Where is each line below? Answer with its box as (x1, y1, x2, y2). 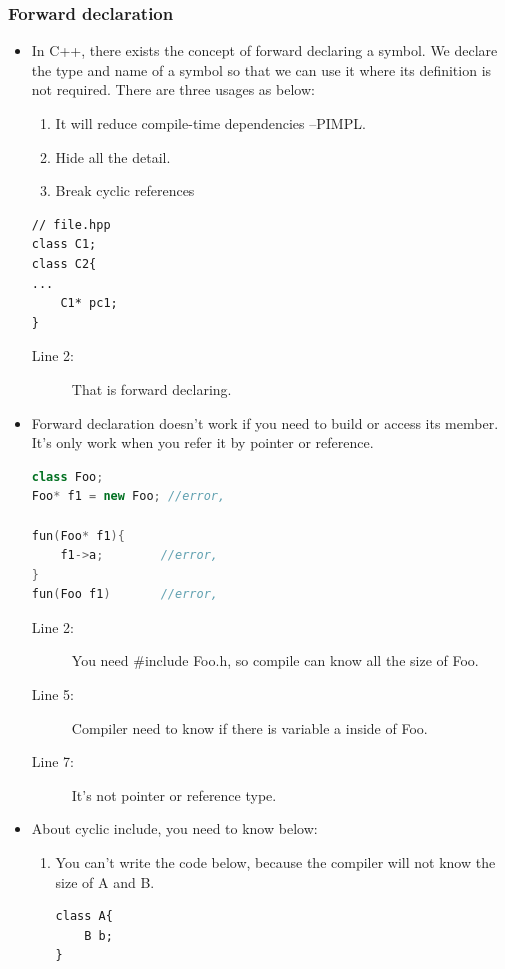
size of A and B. (55, 871, 155, 892)
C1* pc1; (60, 296, 118, 311)
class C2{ (31, 256, 97, 271)
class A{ (55, 909, 113, 924)
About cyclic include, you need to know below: (31, 818, 318, 839)
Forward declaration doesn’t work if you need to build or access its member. (31, 412, 499, 433)
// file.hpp (31, 217, 111, 232)
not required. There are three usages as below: (31, 79, 315, 100)
